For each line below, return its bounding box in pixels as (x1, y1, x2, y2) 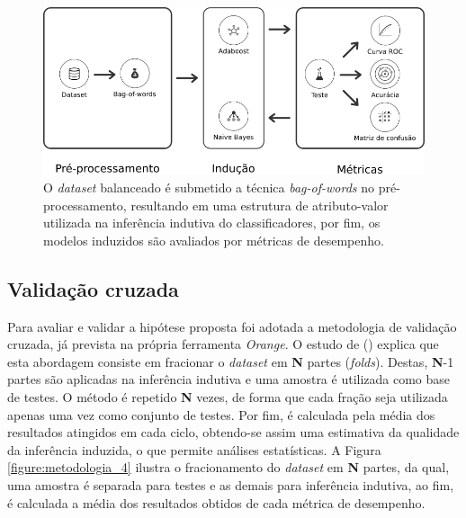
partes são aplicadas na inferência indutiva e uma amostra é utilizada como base (7, 370, 451, 388)
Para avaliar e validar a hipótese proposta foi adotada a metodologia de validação (7, 317, 457, 335)
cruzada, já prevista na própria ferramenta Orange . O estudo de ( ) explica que (7, 335, 439, 353)
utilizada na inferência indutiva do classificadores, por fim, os (43, 213, 381, 232)
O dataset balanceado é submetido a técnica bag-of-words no (43, 178, 374, 196)
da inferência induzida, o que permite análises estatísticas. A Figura (7, 440, 381, 459)
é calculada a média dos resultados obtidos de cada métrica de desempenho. (7, 493, 426, 512)
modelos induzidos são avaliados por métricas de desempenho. (43, 230, 384, 249)
